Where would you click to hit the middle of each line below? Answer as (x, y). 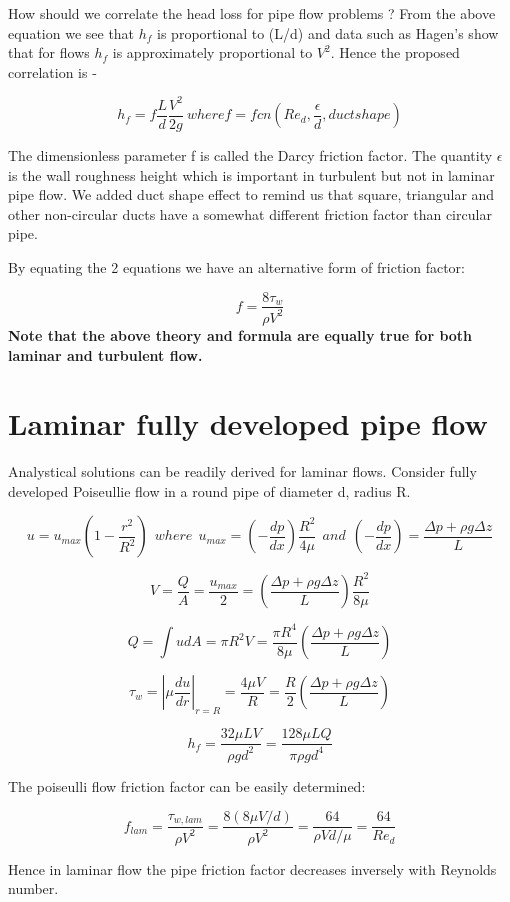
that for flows (49, 52)
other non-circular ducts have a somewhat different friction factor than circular (250, 213)
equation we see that (71, 32)
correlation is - (52, 71)
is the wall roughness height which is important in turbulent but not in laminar (251, 174)
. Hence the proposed (395, 52)
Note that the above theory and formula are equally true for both (240, 334)
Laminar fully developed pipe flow (248, 423)
